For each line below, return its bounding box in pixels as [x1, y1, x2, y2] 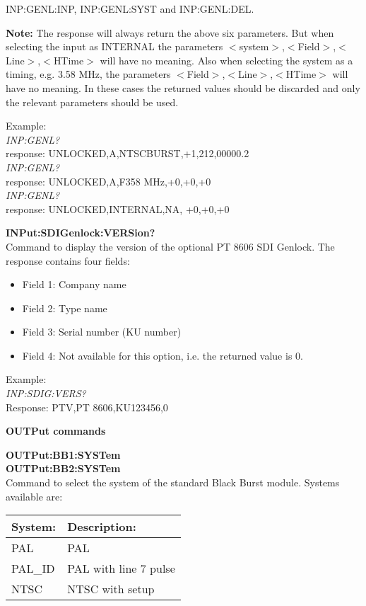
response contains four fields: [6, 253, 130, 268]
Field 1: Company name [22, 277, 126, 292]
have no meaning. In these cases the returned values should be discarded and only [6, 80, 360, 95]
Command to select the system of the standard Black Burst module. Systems [6, 475, 340, 490]
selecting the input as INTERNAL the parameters [6, 39, 223, 54]
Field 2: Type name [22, 300, 107, 315]
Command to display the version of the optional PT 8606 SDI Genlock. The [6, 239, 335, 253]
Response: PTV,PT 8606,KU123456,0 [6, 399, 168, 414]
